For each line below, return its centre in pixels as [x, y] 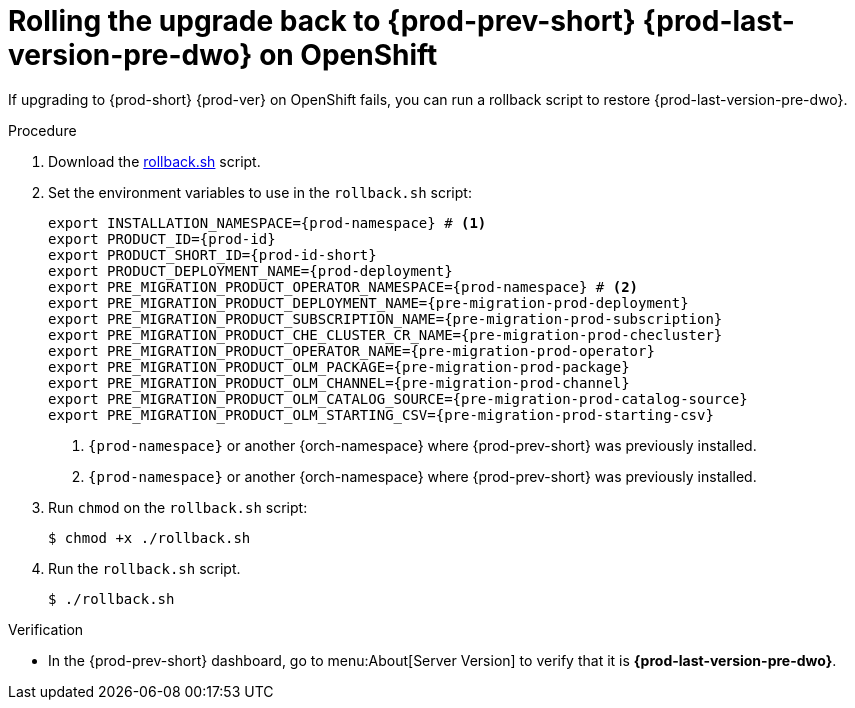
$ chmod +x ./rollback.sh [149, 537]
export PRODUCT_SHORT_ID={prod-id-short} [212, 254]
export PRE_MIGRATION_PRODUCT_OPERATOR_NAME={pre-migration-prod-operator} [351, 350]
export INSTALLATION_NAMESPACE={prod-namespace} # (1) [267, 222]
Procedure [42, 130]
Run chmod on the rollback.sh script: [178, 507]
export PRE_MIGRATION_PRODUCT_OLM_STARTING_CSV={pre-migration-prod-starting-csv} [381, 414]
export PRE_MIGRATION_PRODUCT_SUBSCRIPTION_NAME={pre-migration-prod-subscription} [385, 318]
